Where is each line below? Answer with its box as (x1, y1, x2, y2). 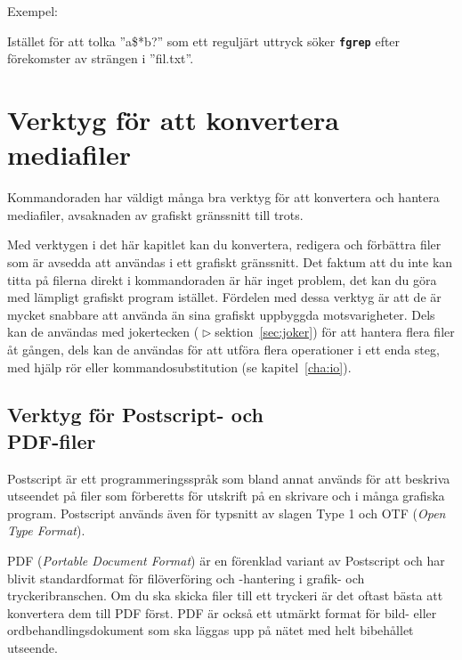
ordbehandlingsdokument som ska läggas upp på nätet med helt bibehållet (7, 621, 414, 640)
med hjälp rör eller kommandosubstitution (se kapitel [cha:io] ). (7, 357, 352, 376)
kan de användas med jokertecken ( (7, 322, 199, 341)
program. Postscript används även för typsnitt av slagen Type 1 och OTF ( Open (7, 503, 446, 522)
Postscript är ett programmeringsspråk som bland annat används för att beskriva (7, 469, 450, 487)
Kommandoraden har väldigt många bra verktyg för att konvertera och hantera (7, 188, 440, 207)
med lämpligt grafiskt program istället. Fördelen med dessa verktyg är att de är (7, 288, 442, 306)
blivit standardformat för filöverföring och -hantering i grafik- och (7, 568, 365, 587)
